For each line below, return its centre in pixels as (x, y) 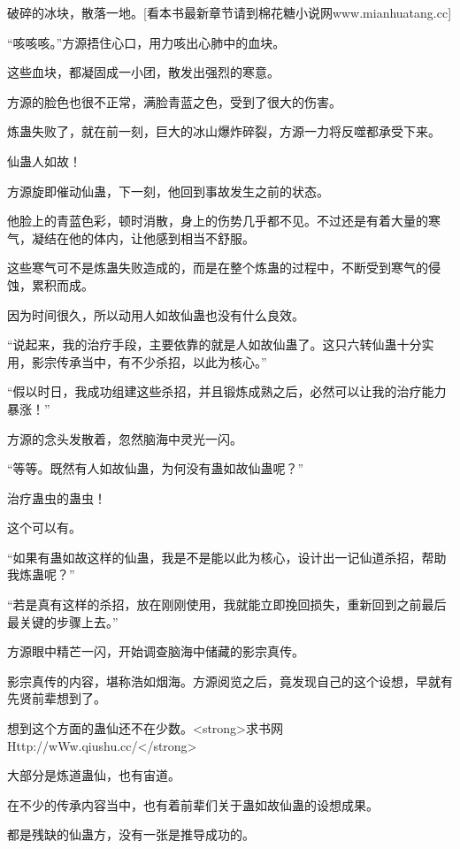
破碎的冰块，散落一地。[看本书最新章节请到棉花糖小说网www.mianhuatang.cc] (230, 12)
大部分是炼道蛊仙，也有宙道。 (94, 775)
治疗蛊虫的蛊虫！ (57, 497)
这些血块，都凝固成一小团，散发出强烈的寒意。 (143, 72)
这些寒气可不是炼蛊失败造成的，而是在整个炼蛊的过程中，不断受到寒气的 (218, 268)
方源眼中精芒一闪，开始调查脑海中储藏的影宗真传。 (156, 651)
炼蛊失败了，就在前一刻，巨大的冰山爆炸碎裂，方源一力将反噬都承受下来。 (224, 131)
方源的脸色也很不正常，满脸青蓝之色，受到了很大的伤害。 (174, 101)
